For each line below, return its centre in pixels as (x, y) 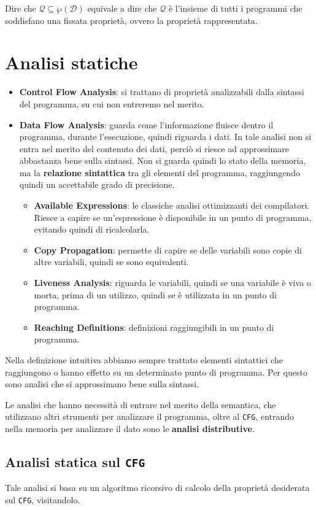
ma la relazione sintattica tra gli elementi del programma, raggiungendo (160, 172)
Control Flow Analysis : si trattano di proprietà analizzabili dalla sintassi (162, 92)
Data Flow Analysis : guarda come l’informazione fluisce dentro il (146, 124)
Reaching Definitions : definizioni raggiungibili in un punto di (154, 327)
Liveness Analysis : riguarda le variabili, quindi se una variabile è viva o (172, 283)
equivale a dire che (122, 8)
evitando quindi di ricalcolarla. (92, 229)
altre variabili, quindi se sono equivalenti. (111, 262)
